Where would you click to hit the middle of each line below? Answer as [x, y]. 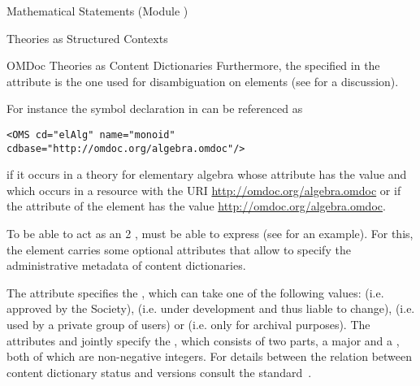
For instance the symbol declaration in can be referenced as [155, 108]
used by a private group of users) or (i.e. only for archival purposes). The [188, 325]
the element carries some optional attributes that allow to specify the [179, 249]
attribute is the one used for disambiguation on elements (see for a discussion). [203, 81]
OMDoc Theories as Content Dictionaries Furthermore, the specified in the [193, 65]
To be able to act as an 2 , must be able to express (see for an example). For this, [210, 234]
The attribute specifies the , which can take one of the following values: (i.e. [195, 292]
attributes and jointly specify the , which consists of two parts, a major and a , [203, 340]
